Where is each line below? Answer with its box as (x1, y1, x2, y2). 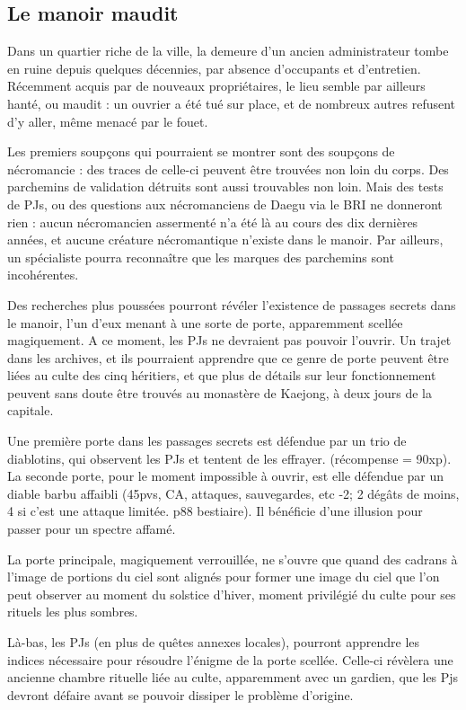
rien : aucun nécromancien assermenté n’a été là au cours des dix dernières (7, 212, 418, 231)
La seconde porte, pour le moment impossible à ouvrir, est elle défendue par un (7, 466, 444, 485)
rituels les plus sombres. (7, 602, 138, 621)
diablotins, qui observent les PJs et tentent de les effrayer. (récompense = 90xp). (7, 448, 452, 467)
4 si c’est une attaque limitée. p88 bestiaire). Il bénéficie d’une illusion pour (7, 501, 423, 520)
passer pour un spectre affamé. (7, 519, 176, 538)
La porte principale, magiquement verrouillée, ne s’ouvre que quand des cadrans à (7, 549, 458, 568)
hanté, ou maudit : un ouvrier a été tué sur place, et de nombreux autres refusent (7, 93, 456, 112)
